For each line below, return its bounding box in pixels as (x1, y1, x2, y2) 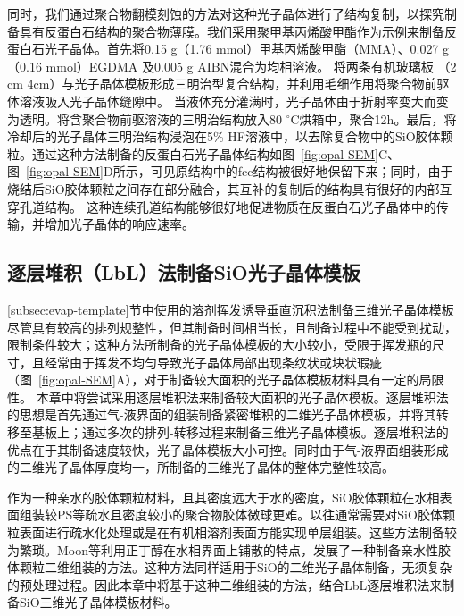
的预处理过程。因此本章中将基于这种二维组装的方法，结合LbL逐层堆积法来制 (7, 575, 455, 594)
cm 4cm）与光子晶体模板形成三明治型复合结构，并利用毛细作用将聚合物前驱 (7, 74, 450, 93)
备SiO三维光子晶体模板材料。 (7, 593, 178, 612)
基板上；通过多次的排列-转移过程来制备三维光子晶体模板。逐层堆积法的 (31, 423, 449, 442)
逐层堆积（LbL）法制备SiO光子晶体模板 (7, 258, 360, 286)
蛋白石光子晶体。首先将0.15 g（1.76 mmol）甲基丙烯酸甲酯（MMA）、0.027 (7, 39, 439, 58)
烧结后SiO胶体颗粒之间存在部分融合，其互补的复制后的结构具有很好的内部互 (7, 179, 452, 198)
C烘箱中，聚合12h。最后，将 (290, 109, 457, 128)
